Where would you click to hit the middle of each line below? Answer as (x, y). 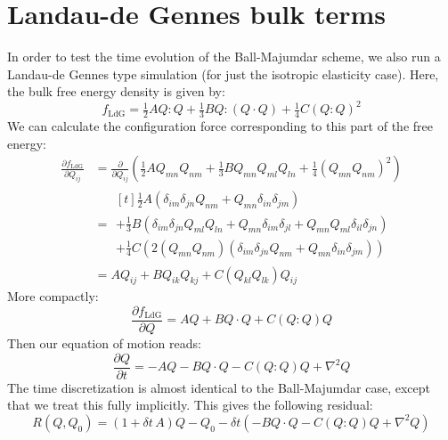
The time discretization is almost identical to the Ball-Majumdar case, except (219, 387)
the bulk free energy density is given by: (116, 91)
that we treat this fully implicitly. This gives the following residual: (190, 405)
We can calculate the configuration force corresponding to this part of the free (220, 126)
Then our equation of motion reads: (104, 343)
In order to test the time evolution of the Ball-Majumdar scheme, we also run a (224, 57)
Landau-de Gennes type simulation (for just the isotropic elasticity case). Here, (223, 73)
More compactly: (53, 296)
